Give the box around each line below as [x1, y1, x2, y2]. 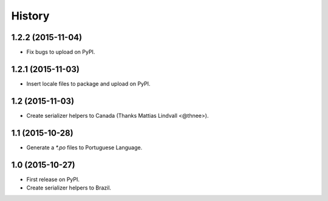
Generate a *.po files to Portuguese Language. [26, 143, 143, 151]
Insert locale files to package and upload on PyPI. [26, 80, 151, 87]
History [11, 9, 50, 22]
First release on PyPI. [26, 175, 80, 183]
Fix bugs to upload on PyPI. [26, 49, 95, 56]
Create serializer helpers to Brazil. [26, 184, 112, 191]
